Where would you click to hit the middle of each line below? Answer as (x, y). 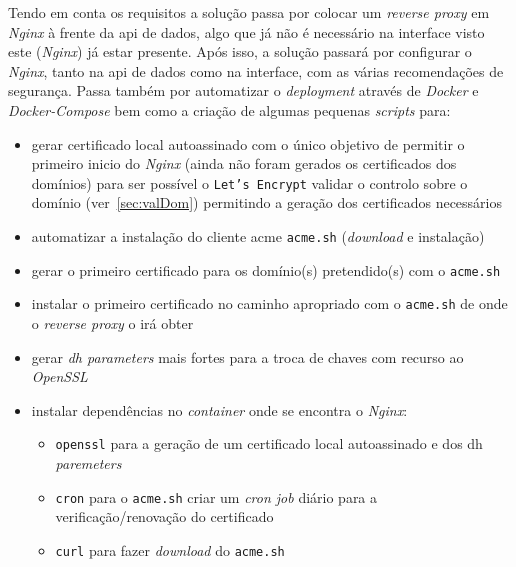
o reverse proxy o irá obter (112, 322)
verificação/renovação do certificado (164, 516)
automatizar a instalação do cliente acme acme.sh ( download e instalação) (258, 236)
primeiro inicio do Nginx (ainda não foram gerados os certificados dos (244, 163)
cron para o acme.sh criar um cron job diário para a (216, 496)
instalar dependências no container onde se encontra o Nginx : (219, 409)
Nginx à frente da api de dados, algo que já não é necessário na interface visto (246, 31)
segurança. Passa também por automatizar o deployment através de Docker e (243, 90)
